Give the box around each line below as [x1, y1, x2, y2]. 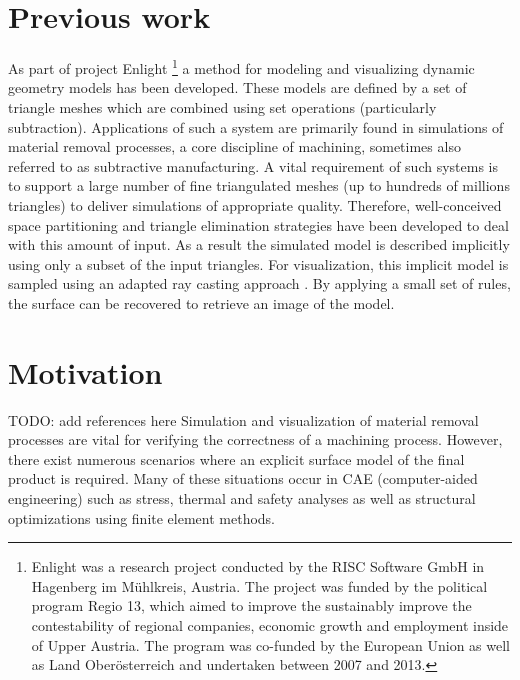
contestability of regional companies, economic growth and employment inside [31, 614, 509, 635]
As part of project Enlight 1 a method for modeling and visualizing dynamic [8, 55, 475, 78]
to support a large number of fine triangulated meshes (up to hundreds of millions [8, 175, 510, 196]
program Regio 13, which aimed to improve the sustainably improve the [31, 595, 472, 616]
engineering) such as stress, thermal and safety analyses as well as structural [8, 488, 476, 508]
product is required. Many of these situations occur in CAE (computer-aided [8, 468, 478, 489]
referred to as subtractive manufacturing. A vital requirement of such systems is [8, 155, 499, 176]
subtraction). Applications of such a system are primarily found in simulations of [8, 116, 504, 137]
